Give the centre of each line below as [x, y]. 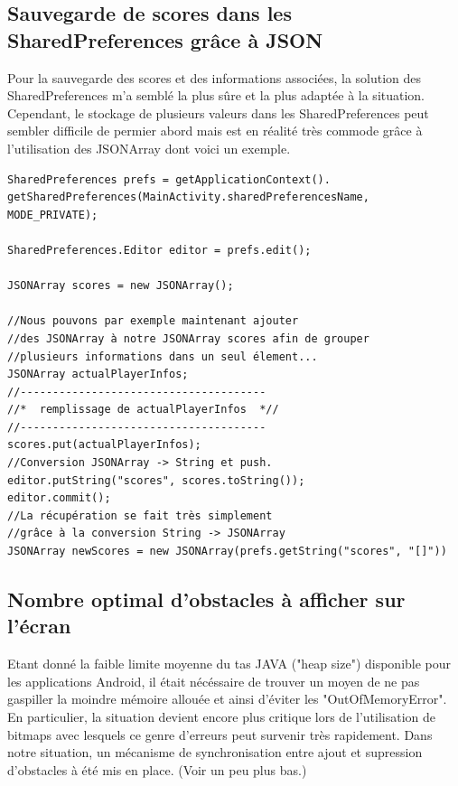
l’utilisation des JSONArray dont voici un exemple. [149, 148]
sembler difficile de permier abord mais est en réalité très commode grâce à [215, 131]
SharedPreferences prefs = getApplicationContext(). [169, 179]
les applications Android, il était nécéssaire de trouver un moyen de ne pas [214, 681]
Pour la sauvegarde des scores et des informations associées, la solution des [215, 77]
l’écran [39, 626]
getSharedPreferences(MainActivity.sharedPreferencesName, [188, 197]
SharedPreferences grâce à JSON [165, 39]
